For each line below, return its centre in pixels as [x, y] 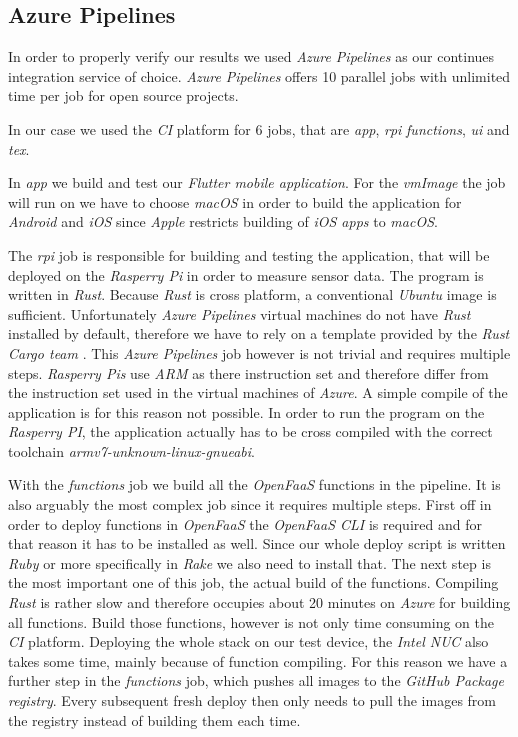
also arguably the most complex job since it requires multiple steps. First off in [250, 504]
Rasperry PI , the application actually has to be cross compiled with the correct [250, 431]
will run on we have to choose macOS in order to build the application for [235, 201]
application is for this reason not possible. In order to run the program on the [246, 411]
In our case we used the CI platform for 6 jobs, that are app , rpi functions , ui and [259, 128]
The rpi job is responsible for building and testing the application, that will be [249, 254]
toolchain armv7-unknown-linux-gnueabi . [131, 450]
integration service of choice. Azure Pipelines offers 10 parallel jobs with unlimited [259, 75]
